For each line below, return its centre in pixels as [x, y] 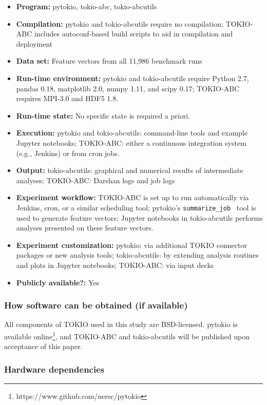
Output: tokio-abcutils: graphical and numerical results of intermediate [130, 170]
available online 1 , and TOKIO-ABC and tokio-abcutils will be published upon [127, 335]
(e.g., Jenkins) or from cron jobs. [68, 153]
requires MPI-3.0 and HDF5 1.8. [67, 98]
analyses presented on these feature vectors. [85, 228]
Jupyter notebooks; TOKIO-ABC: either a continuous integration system [131, 142]
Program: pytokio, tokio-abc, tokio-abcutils [87, 6]
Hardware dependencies [54, 369]
